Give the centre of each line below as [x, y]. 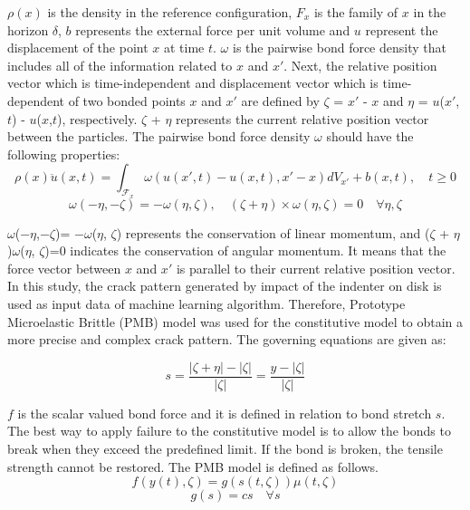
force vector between [64, 268]
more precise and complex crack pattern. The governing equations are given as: [227, 339]
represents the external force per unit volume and [213, 29]
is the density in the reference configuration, [170, 12]
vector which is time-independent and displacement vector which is [193, 83]
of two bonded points [127, 100]
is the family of [356, 12]
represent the [402, 29]
